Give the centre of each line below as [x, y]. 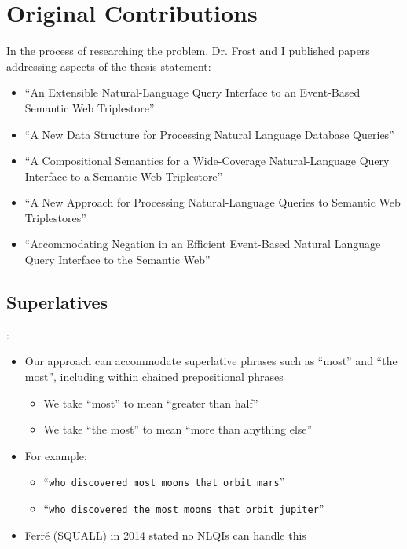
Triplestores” [55, 217]
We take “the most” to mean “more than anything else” [178, 429]
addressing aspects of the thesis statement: [109, 66]
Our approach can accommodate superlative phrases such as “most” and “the [211, 361]
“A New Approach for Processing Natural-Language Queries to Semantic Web [213, 202]
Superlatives [57, 302]
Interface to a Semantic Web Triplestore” [124, 176]
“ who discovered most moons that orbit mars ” [164, 482]
